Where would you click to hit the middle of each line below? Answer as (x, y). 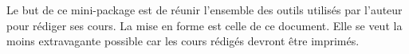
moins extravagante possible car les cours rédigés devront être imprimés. (183, 41)
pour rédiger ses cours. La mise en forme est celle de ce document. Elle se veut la (204, 25)
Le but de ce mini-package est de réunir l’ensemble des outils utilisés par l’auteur (204, 10)
